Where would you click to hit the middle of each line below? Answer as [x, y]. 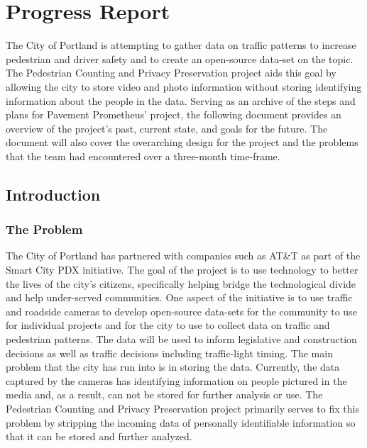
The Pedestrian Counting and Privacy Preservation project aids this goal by [171, 73]
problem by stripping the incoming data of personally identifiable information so [181, 422]
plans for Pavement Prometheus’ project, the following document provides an [174, 114]
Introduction [53, 194]
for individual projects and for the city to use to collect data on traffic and [168, 325]
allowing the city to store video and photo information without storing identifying [184, 86]
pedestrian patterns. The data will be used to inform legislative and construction [181, 339]
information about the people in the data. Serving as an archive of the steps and [181, 100]
